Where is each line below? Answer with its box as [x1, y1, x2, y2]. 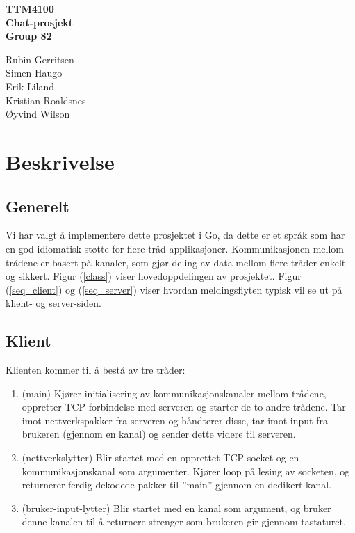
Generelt [6, 195, 69, 216]
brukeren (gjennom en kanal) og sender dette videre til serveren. [22, 427, 296, 441]
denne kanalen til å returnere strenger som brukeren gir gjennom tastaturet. [22, 514, 346, 529]
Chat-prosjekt [6, 15, 74, 29]
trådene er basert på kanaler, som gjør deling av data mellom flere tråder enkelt [6, 255, 346, 269]
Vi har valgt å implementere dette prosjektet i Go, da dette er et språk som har [6, 228, 345, 242]
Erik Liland [6, 79, 55, 93]
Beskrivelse [6, 147, 115, 175]
